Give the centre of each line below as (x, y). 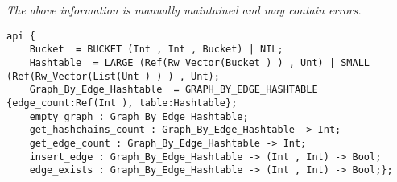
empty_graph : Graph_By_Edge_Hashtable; (139, 116)
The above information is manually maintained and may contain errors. (184, 10)
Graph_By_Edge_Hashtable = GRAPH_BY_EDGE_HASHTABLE (174, 90)
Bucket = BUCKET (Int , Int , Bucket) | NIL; (156, 50)
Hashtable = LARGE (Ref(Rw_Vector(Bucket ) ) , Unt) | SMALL (200, 62)
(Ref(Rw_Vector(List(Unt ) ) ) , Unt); (113, 76)
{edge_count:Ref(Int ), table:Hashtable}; (122, 103)
